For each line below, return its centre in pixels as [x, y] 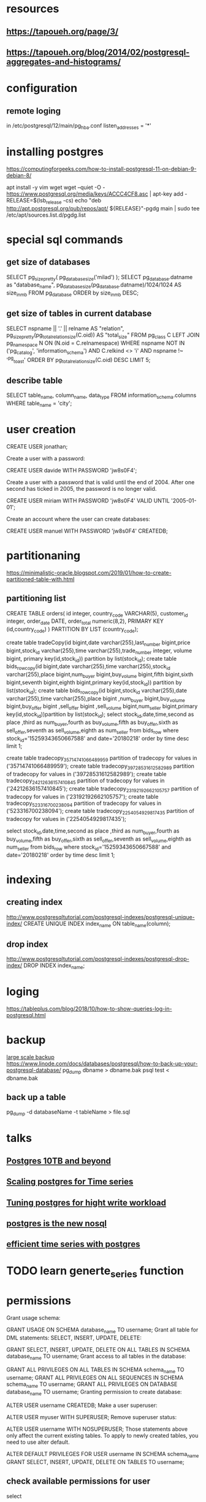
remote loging [34, 111]
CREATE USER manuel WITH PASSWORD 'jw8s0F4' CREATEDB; [87, 531]
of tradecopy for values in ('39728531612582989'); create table [86, 774]
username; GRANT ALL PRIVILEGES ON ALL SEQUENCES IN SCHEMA [95, 1377]
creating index [35, 902]
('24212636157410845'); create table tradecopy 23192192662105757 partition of [103, 789]
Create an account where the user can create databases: [78, 519]
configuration [42, 88]
